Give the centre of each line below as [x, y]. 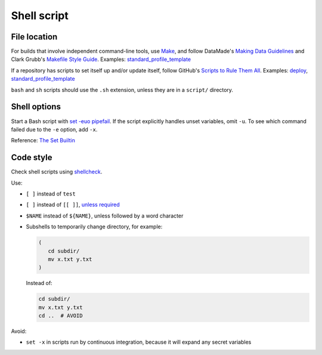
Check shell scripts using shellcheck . [57, 172]
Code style [32, 157]
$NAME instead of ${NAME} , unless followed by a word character [105, 216]
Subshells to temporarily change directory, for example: [94, 227]
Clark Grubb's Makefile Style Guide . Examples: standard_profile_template [101, 59]
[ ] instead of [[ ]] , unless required [73, 205]
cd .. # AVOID [61, 316]
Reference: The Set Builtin [43, 140]
